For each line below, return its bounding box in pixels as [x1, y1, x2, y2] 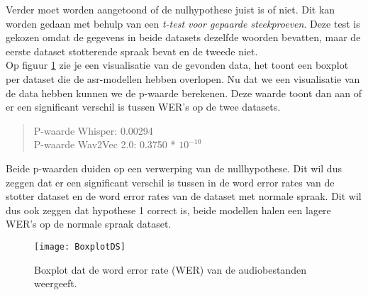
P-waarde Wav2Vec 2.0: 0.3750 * [33, 137, 176, 152]
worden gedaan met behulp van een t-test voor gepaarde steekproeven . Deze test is [6, 16, 360, 30]
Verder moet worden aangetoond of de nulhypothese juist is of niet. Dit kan [6, 2, 335, 16]
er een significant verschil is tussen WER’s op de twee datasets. [6, 99, 281, 114]
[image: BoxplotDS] [34, 241, 126, 252]
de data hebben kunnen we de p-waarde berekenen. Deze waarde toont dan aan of [6, 85, 362, 100]
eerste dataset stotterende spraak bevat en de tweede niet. [6, 43, 258, 58]
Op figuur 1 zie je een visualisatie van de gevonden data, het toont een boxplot [6, 57, 349, 72]
